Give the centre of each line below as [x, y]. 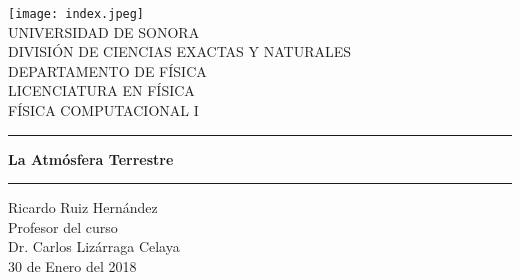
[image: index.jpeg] [76, 14]
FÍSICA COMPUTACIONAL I [103, 110]
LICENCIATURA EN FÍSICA [101, 90]
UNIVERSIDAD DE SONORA [104, 31]
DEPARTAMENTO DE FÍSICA [107, 70]
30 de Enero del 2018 [72, 266]
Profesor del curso [63, 226]
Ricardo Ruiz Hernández [83, 207]
